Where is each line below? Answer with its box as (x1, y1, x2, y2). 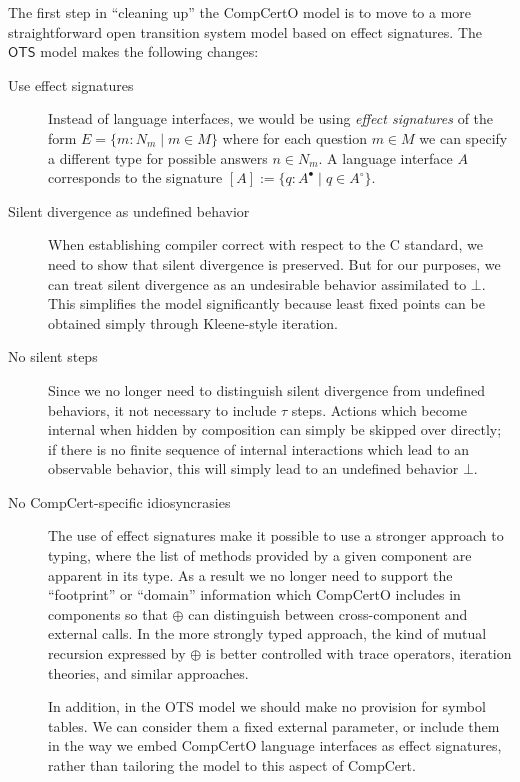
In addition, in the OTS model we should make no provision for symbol (48, 696, 486, 717)
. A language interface (318, 147, 453, 168)
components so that (48, 603, 168, 624)
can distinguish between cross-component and (188, 603, 468, 624)
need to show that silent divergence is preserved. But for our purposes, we (48, 253, 501, 274)
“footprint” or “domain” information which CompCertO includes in (48, 584, 461, 605)
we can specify (419, 127, 508, 148)
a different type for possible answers (48, 147, 268, 168)
